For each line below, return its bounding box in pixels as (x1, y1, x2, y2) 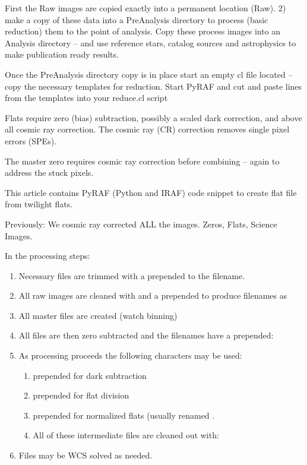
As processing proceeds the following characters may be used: (18, 349, 242, 362)
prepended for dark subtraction (33, 369, 147, 381)
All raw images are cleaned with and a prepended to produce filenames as (18, 289, 287, 302)
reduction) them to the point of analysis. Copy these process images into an (5, 25, 281, 37)
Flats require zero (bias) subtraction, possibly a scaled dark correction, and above (5, 111, 302, 124)
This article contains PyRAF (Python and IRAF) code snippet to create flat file (5, 186, 297, 198)
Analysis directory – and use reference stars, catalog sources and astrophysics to (5, 36, 296, 49)
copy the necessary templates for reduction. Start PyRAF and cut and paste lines (5, 80, 302, 92)
